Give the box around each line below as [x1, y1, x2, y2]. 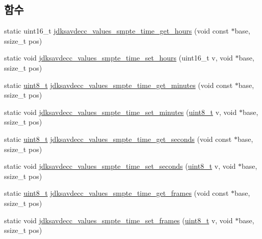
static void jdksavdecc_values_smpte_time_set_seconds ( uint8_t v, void [4, 161, 236, 171]
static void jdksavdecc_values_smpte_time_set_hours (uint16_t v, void [4, 52, 233, 63]
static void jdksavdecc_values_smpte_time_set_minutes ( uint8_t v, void [4, 106, 237, 117]
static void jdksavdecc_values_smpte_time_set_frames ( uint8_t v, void [4, 215, 233, 225]
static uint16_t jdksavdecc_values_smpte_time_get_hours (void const [4, 25, 229, 36]
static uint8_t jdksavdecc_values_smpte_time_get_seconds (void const [4, 133, 232, 144]
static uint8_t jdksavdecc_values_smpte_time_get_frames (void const [4, 188, 229, 198]
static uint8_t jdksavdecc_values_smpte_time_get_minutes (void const [4, 79, 233, 90]
